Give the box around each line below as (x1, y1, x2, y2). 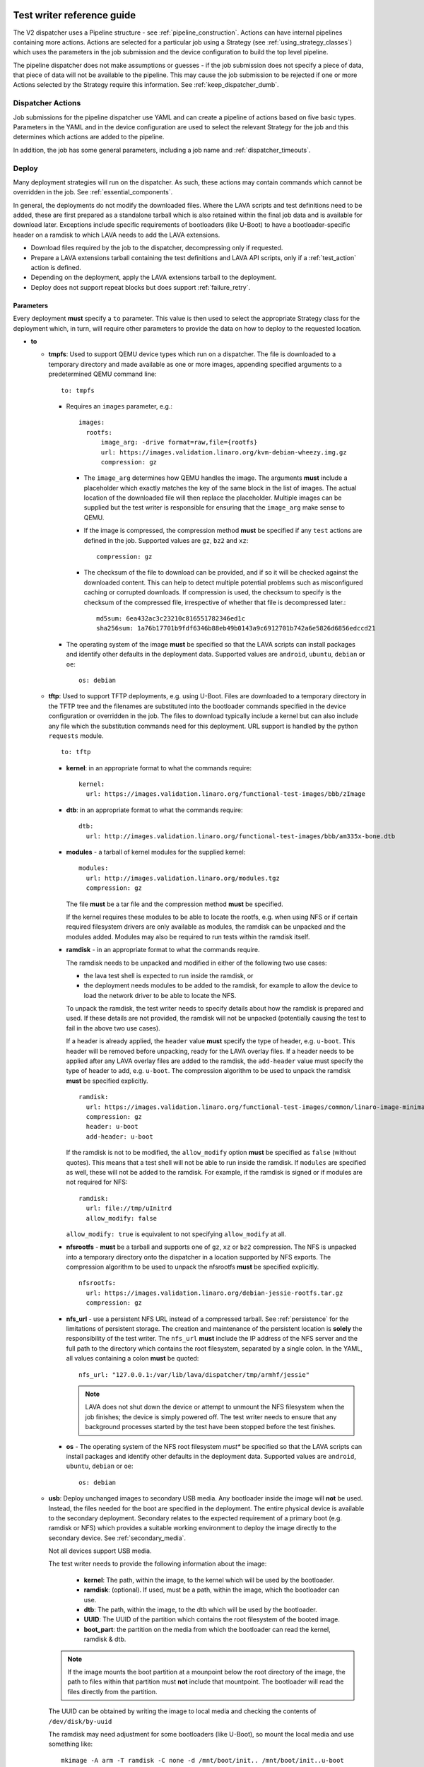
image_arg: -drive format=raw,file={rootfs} (100, 438, 258, 447)
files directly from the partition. (67, 1687, 158, 1696)
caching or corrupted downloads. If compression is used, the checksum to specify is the (83, 588, 342, 597)
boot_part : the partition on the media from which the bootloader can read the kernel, (83, 1625, 331, 1633)
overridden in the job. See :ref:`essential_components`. (13, 188, 173, 196)
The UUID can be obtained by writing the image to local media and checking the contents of (48, 1707, 317, 1715)
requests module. (48, 732, 104, 740)
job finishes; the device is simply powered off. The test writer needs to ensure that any (85, 1412, 337, 1421)
